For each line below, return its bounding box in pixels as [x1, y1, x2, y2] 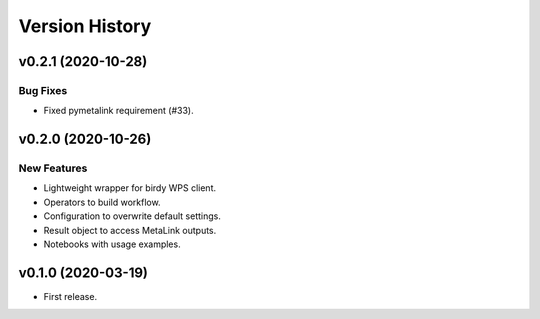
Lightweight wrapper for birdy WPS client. [43, 182, 217, 194]
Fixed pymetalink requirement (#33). [43, 105, 194, 117]
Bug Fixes [18, 83, 68, 97]
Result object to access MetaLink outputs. [43, 224, 217, 236]
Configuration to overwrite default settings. [43, 210, 222, 222]
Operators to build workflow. [43, 196, 161, 208]
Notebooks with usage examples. [43, 238, 181, 250]
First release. [43, 290, 98, 302]
